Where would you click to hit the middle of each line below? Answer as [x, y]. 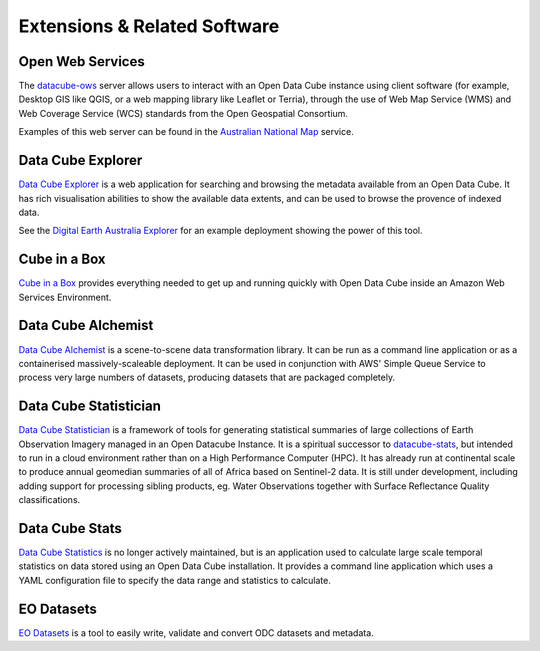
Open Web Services [81, 61]
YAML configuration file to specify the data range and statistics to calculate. [175, 580]
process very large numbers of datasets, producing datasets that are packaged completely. [206, 377]
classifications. [49, 500]
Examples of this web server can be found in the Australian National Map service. [186, 132]
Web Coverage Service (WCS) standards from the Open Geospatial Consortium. [183, 113]
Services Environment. [65, 297]
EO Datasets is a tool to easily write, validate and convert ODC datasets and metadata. [196, 632]
